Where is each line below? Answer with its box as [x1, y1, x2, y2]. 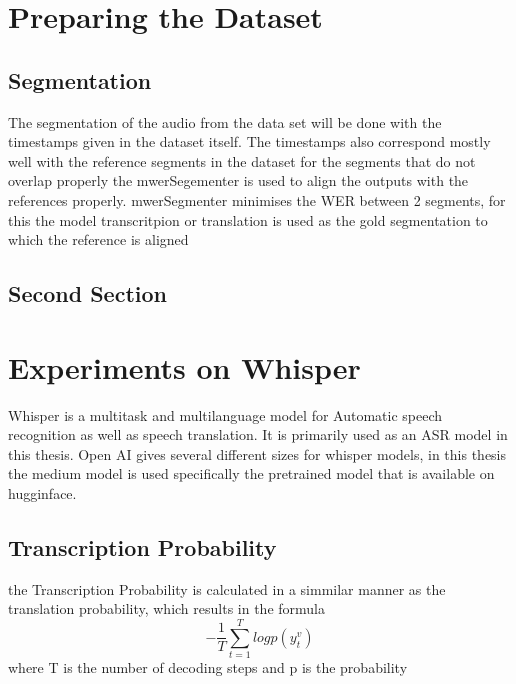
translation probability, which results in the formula [8, 598, 326, 619]
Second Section [8, 278, 167, 309]
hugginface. [8, 483, 77, 504]
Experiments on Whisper [8, 346, 361, 387]
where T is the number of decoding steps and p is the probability [8, 657, 408, 678]
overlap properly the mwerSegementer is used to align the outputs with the [8, 170, 469, 191]
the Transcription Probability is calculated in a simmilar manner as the [8, 578, 446, 599]
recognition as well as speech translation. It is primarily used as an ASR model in [8, 424, 508, 445]
